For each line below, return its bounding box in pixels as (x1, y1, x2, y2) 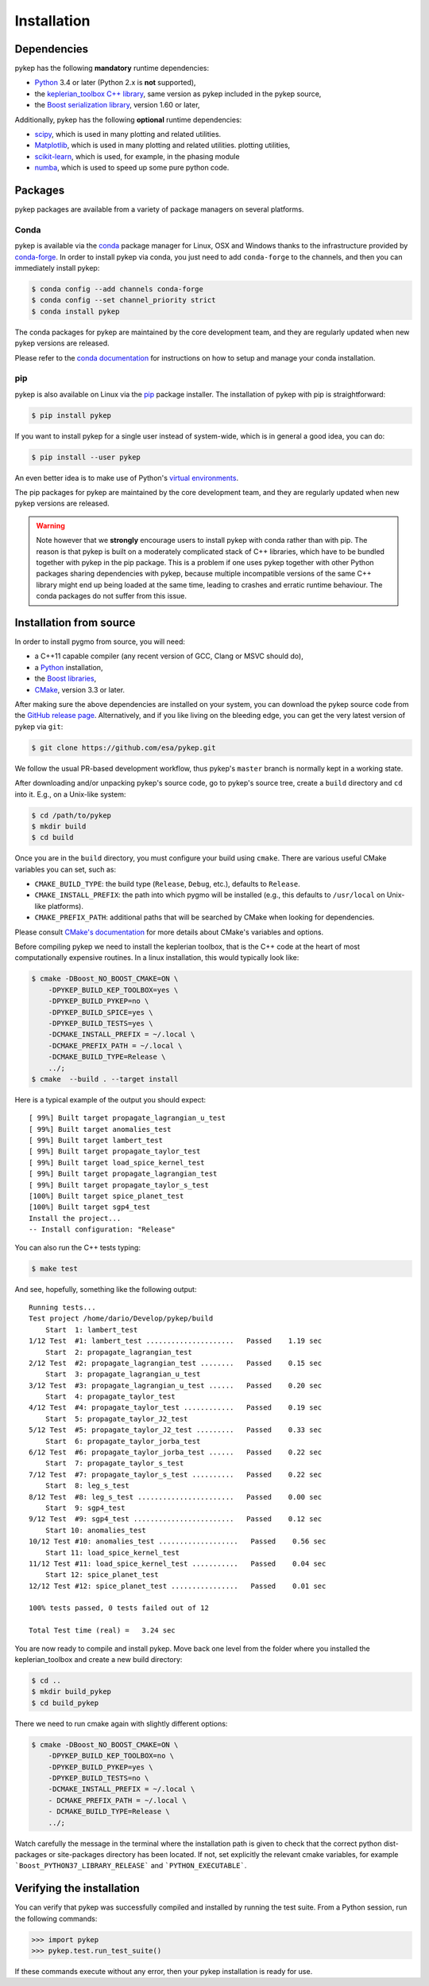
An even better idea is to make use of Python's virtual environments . (14, 473, 238, 482)
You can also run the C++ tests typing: (14, 1243, 141, 1252)
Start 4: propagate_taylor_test (44, 1392, 176, 1401)
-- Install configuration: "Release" (29, 1225, 176, 1234)
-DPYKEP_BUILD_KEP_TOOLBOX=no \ (48, 1751, 175, 1761)
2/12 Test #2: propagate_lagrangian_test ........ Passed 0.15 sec (29, 1358, 323, 1368)
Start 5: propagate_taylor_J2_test (44, 1414, 188, 1423)
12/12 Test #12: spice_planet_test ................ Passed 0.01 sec (29, 1581, 327, 1590)
